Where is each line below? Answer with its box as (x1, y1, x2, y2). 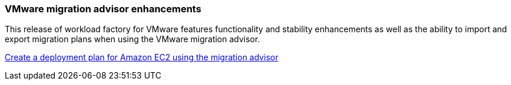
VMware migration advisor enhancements (5, 3, 201, 15)
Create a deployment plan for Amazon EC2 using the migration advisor (5, 52, 278, 63)
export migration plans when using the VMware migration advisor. (5, 34, 260, 45)
